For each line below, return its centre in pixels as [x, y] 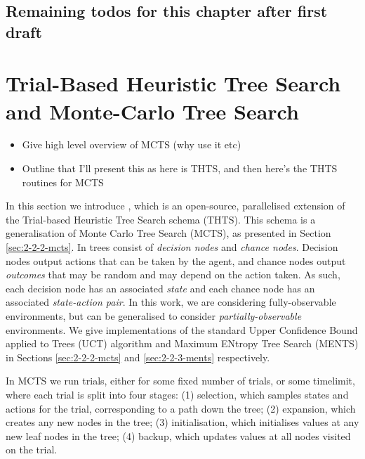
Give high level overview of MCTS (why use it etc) [132, 144]
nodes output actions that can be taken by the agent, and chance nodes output [176, 260]
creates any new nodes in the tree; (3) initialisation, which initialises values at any [182, 422]
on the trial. [32, 450]
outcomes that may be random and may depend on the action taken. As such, [173, 274]
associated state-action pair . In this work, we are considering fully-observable [171, 302]
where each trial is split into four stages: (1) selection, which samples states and [177, 394]
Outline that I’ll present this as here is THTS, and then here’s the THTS [180, 168]
